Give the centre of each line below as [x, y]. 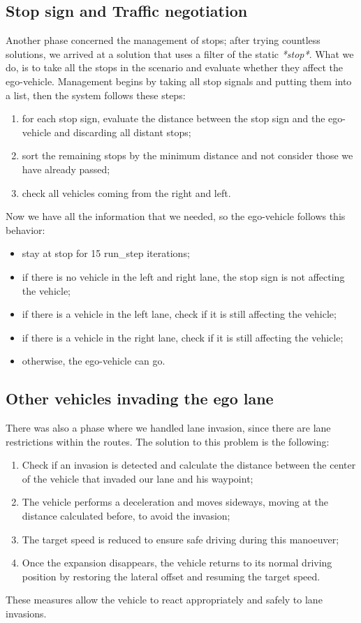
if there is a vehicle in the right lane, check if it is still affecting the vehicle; [183, 337]
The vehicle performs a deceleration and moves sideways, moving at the [175, 502]
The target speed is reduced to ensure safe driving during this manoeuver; [180, 539]
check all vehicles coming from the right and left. [126, 192]
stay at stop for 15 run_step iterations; [106, 253]
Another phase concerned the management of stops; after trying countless [163, 40]
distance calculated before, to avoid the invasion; [126, 516]
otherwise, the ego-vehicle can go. [94, 361]
